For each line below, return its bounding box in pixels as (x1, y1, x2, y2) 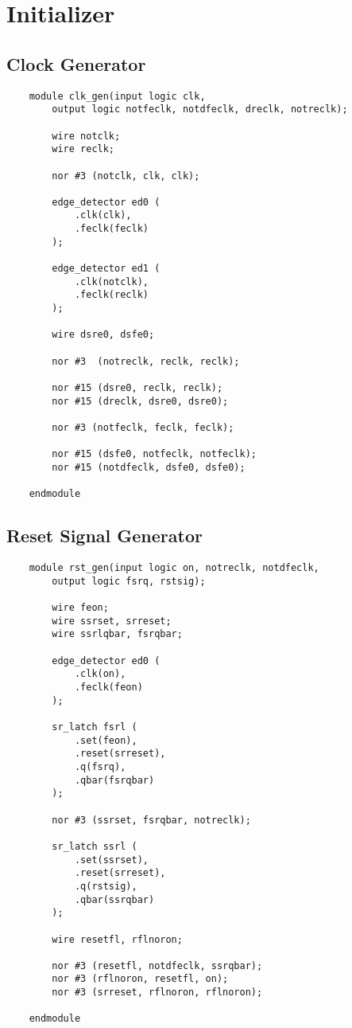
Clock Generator (6, 51, 146, 76)
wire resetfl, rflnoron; (52, 933, 183, 945)
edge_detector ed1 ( (52, 263, 161, 275)
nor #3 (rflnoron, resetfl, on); (52, 973, 229, 985)
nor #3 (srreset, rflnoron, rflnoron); (52, 987, 263, 999)
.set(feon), (74, 734, 137, 746)
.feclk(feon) (74, 682, 143, 694)
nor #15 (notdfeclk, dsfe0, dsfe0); (52, 461, 246, 473)
